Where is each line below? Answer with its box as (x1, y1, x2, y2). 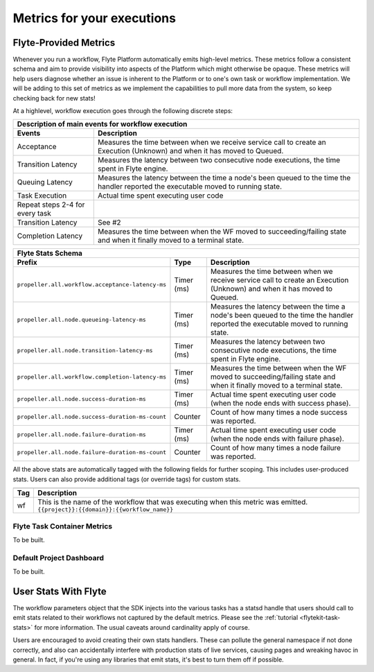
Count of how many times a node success (210, 408, 348, 417)
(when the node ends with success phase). (210, 399, 351, 408)
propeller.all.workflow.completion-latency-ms (17, 373, 167, 381)
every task (17, 209, 52, 218)
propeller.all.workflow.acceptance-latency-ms (17, 281, 167, 288)
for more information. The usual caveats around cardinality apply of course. (34, 623, 250, 631)
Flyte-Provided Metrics (12, 37, 116, 49)
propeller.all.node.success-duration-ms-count (17, 413, 167, 420)
